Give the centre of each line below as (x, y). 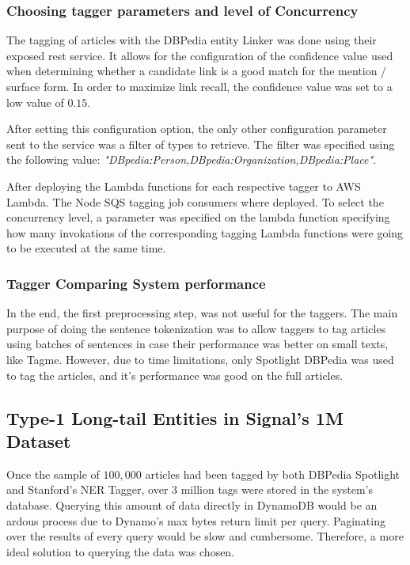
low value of (35, 102)
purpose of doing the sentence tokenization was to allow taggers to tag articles (196, 328)
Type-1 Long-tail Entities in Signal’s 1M (175, 417)
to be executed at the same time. (86, 248)
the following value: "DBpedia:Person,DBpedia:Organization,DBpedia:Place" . (192, 159)
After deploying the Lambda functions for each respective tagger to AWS (184, 186)
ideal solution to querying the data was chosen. (121, 551)
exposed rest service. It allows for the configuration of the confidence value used (200, 55)
